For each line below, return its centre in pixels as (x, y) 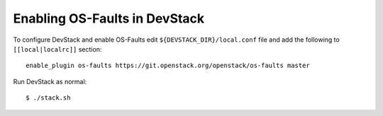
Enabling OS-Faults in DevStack (109, 18)
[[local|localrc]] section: (57, 49)
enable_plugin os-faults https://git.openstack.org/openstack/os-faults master (168, 66)
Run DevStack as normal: (50, 81)
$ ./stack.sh (48, 98)
